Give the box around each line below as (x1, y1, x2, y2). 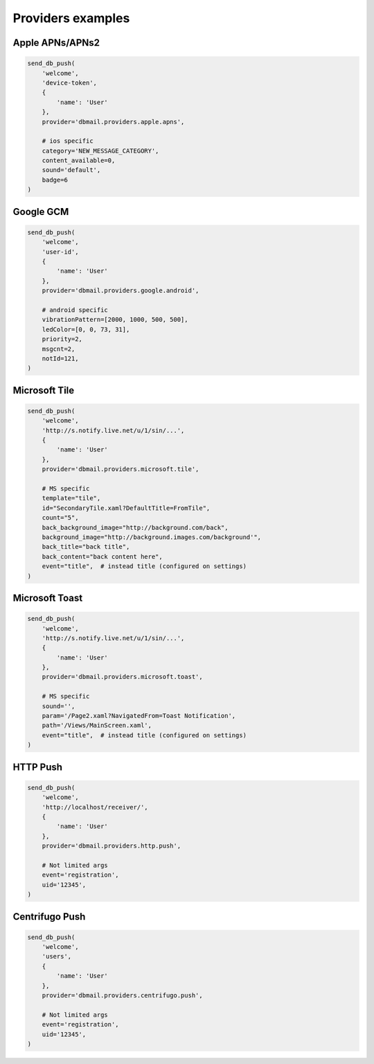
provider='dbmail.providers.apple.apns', (42, 118, 185, 126)
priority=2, (42, 335, 83, 343)
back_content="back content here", (42, 552, 163, 560)
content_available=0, (42, 157, 116, 164)
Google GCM (12, 205, 69, 218)
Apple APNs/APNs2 (12, 37, 100, 49)
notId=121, (42, 354, 79, 362)
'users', (42, 952, 72, 961)
